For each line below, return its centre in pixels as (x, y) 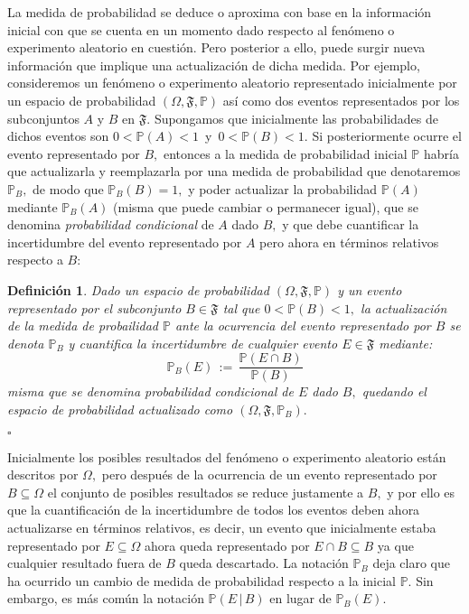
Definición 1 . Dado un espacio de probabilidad (138, 289)
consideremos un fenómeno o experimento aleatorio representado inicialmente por (232, 83)
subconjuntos (43, 118)
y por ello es (421, 492)
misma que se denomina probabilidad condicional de (150, 391)
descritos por (43, 474)
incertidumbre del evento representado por (125, 242)
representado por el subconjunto (94, 307)
